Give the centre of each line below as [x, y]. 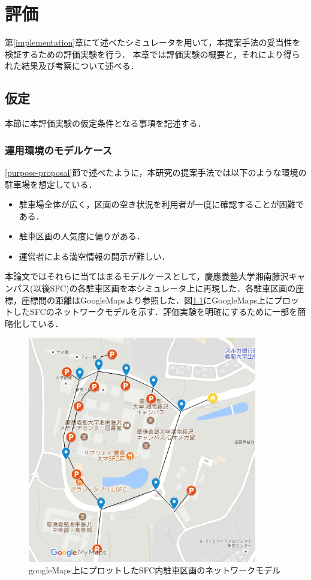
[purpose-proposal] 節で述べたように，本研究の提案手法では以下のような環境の [156, 172]
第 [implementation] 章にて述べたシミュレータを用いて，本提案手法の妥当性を [153, 42]
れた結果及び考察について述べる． [72, 66]
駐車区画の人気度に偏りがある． [82, 236]
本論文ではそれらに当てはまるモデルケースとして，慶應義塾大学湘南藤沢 [147, 276]
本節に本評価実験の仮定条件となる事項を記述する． [105, 123]
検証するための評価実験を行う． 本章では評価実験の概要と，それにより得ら [153, 54]
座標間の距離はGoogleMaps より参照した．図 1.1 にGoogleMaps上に [147, 300]
